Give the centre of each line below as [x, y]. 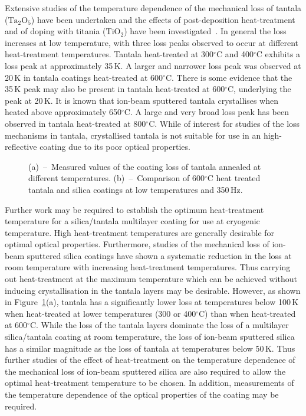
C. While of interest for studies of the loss [224, 123]
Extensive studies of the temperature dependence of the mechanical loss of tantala [153, 8]
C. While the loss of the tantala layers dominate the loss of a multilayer [159, 325]
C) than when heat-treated [247, 313]
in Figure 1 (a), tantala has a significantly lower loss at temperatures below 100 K [152, 302]
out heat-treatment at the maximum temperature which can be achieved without [151, 279]
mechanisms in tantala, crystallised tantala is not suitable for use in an [133, 135]
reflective [21, 147]
